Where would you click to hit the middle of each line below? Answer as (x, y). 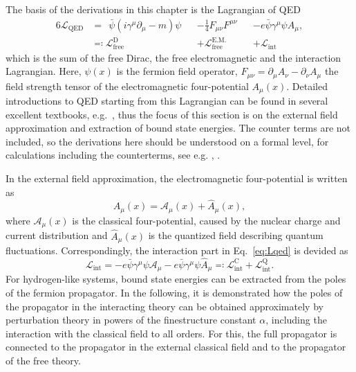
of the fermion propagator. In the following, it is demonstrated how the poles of (174, 292)
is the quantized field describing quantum (236, 235)
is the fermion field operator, (177, 71)
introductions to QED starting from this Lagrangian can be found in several (167, 101)
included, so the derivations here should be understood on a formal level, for (167, 141)
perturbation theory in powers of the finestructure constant (131, 320)
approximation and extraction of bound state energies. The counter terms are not (178, 128)
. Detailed (307, 86)
